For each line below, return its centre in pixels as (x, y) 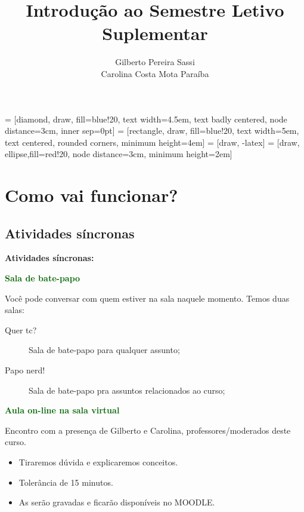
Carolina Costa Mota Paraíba (155, 73)
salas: (15, 310)
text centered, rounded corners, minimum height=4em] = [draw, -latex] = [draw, (152, 142)
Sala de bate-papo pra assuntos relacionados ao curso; (127, 390)
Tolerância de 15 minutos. (66, 482)
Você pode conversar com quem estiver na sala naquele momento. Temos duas (147, 298)
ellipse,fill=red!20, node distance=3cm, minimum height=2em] (119, 154)
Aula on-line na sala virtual (62, 410)
